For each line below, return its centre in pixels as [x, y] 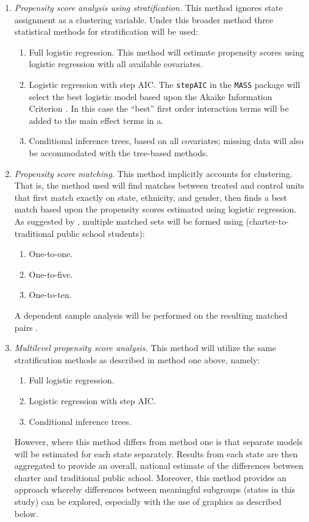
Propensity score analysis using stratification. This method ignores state [148, 7]
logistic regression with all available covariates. [116, 64]
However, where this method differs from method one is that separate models [158, 442]
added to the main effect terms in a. [96, 120]
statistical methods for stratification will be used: [106, 31]
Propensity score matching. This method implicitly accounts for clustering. [153, 173]
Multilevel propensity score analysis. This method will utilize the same [145, 348]
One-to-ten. [50, 295]
